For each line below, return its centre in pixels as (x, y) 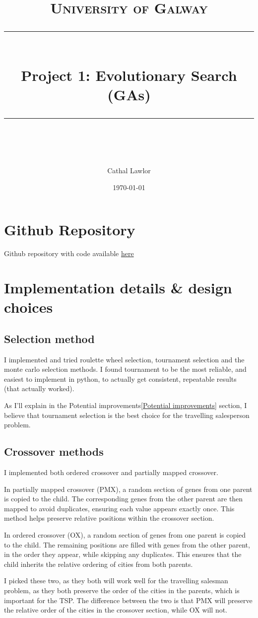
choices (29, 307)
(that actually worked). (39, 388)
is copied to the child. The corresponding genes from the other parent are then (124, 499)
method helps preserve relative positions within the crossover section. (109, 518)
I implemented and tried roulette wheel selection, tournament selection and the (124, 359)
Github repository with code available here (69, 253)
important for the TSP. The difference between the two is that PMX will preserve (128, 600)
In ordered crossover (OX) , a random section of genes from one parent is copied (125, 534)
